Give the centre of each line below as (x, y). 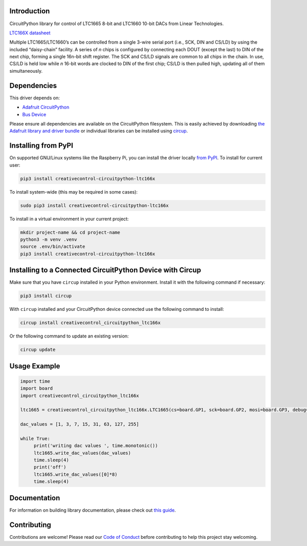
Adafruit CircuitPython (46, 107)
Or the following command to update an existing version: (69, 336)
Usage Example (35, 366)
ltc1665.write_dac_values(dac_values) (82, 453)
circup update (38, 350)
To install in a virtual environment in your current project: (69, 219)
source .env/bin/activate (53, 247)
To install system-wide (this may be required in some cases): (74, 192)
